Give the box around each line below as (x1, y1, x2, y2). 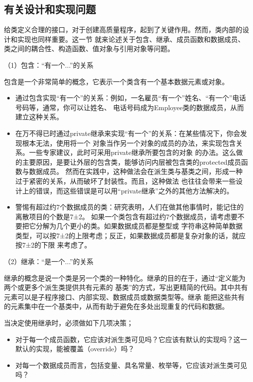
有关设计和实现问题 (4, 1, 96, 17)
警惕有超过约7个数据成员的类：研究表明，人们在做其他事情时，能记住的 (15, 202, 244, 212)
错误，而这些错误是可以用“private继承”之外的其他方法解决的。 (36, 185, 234, 195)
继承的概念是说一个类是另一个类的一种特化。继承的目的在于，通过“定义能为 (4, 272, 246, 283)
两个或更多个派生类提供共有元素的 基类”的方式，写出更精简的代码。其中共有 (4, 282, 248, 292)
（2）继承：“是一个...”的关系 (4, 256, 93, 267)
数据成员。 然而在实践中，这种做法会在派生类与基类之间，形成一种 (29, 166, 243, 176)
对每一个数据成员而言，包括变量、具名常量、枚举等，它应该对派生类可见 (15, 360, 247, 370)
